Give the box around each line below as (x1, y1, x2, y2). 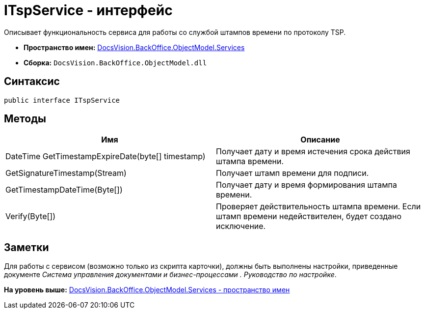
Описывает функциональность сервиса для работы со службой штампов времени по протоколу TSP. (4, 28, 346, 36)
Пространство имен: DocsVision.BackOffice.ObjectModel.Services (24, 43, 245, 52)
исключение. (216, 221, 266, 231)
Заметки (4, 241, 49, 254)
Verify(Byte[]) (5, 211, 55, 222)
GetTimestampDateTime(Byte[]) (5, 185, 123, 195)
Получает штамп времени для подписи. (216, 168, 369, 178)
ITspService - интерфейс (4, 2, 173, 19)
